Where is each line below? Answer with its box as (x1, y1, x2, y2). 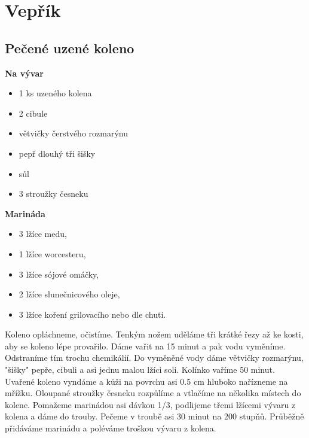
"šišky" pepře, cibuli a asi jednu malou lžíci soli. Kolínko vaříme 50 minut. (5, 363, 275, 376)
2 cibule (19, 107, 48, 119)
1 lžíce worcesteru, (19, 247, 86, 260)
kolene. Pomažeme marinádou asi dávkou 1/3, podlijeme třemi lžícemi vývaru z (5, 398, 296, 410)
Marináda (5, 207, 45, 220)
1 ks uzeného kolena (19, 87, 92, 99)
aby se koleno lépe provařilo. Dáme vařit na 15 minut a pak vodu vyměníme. (5, 339, 286, 352)
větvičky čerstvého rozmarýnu (19, 127, 128, 139)
